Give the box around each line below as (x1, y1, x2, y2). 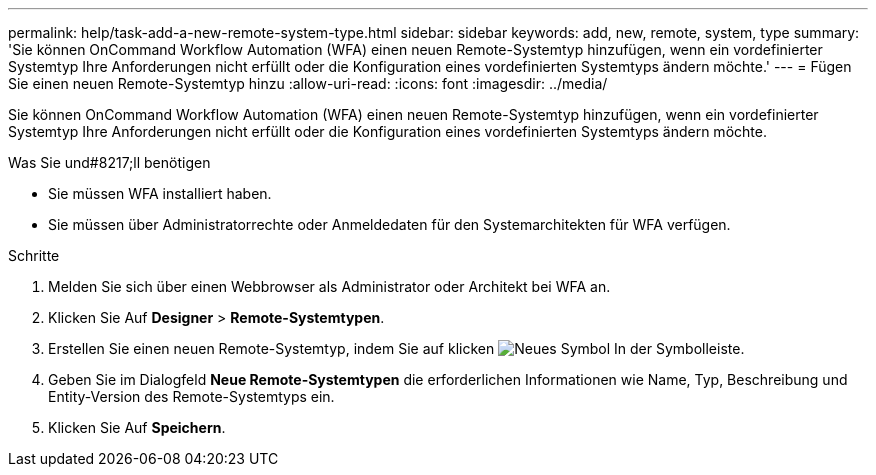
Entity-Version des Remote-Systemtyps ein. (48, 388, 335, 405)
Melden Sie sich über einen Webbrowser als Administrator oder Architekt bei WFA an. (48, 278, 611, 295)
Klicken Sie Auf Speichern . (48, 419, 226, 436)
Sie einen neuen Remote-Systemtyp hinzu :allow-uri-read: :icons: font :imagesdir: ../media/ (8, 75, 608, 92)
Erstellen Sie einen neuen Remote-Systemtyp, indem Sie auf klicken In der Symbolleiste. (48, 340, 745, 357)
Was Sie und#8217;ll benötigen (8, 154, 211, 171)
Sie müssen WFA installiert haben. (48, 185, 272, 202)
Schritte (8, 247, 60, 264)
